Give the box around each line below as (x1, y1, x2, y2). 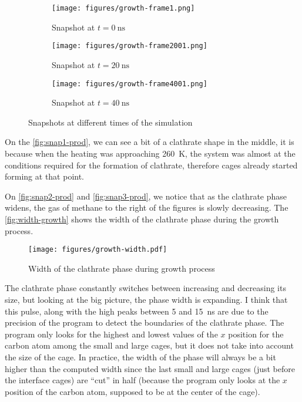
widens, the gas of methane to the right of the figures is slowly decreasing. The (5, 201, 288, 214)
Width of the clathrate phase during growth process (28, 262, 215, 274)
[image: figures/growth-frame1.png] (52, 4, 195, 12)
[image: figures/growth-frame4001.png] (52, 79, 207, 88)
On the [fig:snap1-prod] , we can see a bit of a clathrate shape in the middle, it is (5, 136, 294, 148)
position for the (228, 327, 284, 340)
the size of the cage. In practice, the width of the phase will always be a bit (5, 350, 276, 363)
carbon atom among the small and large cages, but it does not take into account (5, 339, 294, 352)
